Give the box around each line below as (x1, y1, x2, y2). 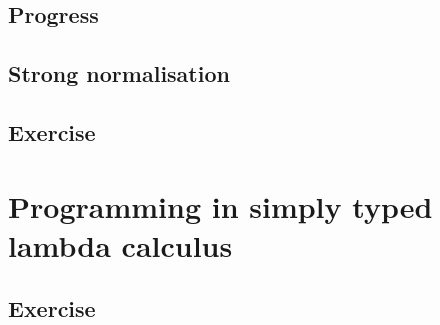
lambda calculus (8, 224, 233, 265)
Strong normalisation (8, 58, 230, 89)
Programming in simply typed (8, 185, 433, 226)
